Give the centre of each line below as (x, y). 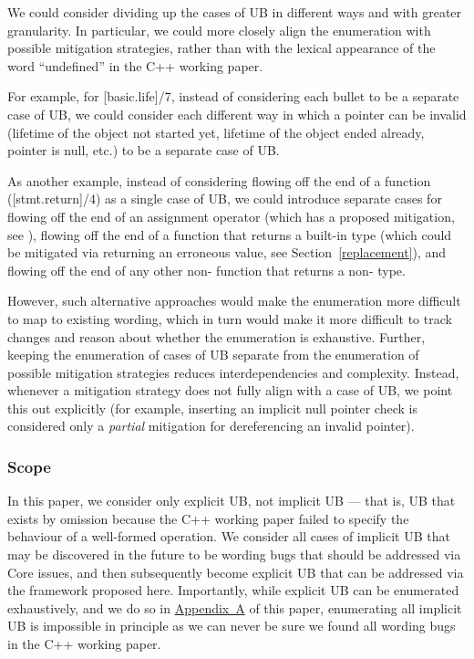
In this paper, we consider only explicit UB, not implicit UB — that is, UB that (232, 501)
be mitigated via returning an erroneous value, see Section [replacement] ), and (227, 252)
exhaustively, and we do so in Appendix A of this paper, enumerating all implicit (235, 607)
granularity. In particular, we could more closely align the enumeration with (219, 30)
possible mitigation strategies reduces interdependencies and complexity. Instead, (233, 372)
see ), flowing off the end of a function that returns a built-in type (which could (230, 234)
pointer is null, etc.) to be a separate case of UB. (144, 150)
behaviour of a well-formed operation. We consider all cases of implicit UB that (229, 536)
